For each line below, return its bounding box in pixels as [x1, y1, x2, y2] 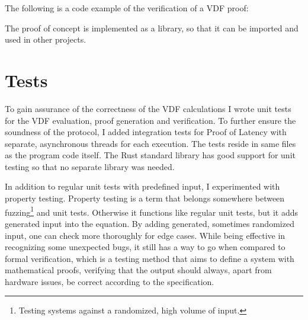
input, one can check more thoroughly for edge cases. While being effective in [5, 229, 285, 241]
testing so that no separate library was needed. [5, 160, 175, 172]
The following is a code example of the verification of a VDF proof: [5, 2, 249, 14]
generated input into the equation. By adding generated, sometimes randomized [5, 217, 294, 229]
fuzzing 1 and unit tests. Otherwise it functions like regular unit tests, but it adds [5, 204, 298, 218]
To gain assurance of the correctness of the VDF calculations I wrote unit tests [5, 102, 291, 114]
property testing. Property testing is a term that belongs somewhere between [5, 192, 285, 204]
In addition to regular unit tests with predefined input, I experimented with [5, 180, 280, 193]
